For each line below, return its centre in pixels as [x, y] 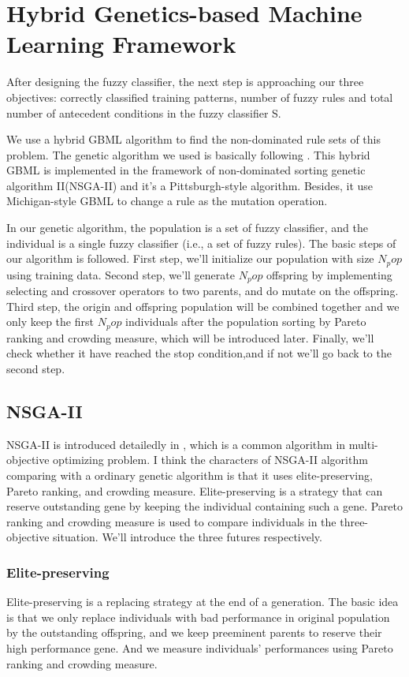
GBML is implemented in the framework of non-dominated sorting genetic [186, 170]
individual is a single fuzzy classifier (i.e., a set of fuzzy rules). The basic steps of [201, 243]
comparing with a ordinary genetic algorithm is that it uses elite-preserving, [190, 475]
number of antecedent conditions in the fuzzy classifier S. [144, 112]
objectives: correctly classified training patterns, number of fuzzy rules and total [200, 97]
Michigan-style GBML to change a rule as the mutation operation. [167, 201]
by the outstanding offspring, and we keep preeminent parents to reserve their [194, 632]
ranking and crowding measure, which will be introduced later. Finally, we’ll [190, 337]
